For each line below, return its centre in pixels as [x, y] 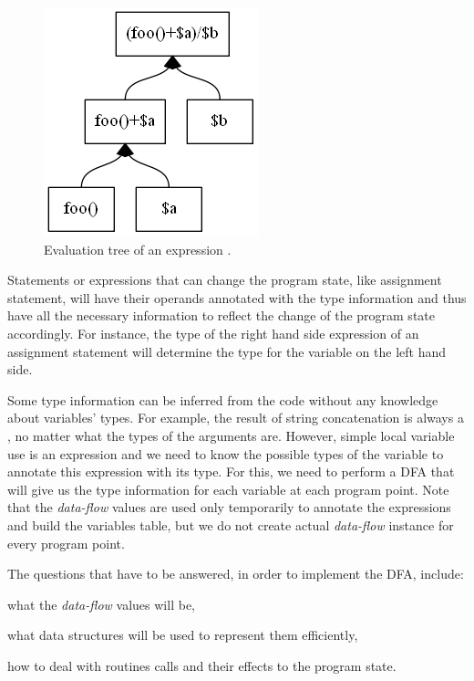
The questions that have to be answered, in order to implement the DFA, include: [236, 574]
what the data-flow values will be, [101, 604]
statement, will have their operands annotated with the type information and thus [237, 297]
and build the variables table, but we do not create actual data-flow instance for [231, 524]
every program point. [66, 543]
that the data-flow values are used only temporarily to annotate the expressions [229, 507]
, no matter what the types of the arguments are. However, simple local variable [231, 435]
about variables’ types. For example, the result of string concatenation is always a [236, 418]
